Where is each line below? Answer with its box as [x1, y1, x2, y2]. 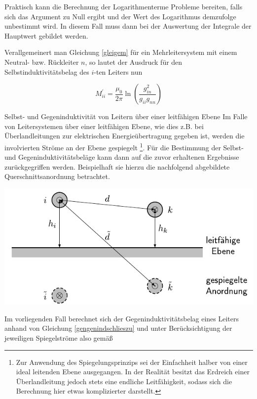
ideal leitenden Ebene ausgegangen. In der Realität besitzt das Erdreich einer [16, 366, 250, 377]
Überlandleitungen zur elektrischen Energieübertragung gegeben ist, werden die [4, 131, 245, 141]
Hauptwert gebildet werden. [4, 30, 88, 41]
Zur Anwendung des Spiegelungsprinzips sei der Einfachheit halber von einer [16, 356, 248, 367]
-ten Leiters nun [94, 66, 143, 77]
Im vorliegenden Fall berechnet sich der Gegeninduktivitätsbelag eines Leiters [4, 313, 239, 323]
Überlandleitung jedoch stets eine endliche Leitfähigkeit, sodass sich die [16, 376, 232, 386]
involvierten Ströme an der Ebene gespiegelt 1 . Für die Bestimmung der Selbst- [4, 140, 244, 152]
